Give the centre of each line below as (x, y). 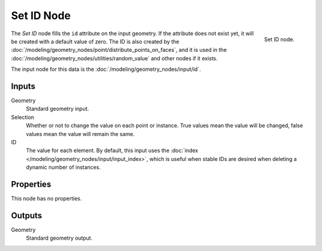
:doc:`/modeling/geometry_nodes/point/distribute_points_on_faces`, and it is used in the (119, 50)
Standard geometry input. (58, 109)
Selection (23, 117)
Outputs (27, 216)
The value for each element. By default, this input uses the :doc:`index (112, 151)
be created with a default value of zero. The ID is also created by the (95, 41)
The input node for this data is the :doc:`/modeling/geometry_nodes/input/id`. (106, 69)
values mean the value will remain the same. (80, 134)
